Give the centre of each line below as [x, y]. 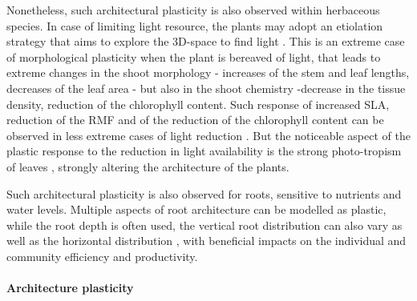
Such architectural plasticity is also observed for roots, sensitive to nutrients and [204, 193]
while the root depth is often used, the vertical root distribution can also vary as [204, 225]
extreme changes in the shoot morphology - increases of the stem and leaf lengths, [208, 72]
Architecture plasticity [70, 288]
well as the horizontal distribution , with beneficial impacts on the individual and [206, 241]
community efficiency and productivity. [102, 256]
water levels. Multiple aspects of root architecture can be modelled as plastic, [196, 209]
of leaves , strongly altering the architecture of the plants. [148, 166]
